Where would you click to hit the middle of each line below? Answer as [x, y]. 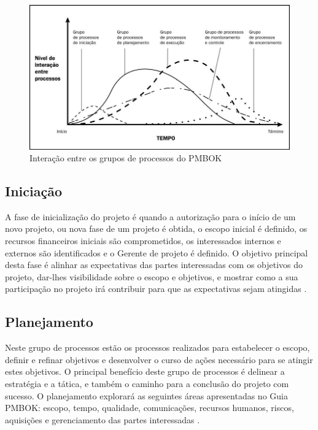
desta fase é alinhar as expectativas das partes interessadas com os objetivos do [154, 265]
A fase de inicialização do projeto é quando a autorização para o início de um [150, 216]
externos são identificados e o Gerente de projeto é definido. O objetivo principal [157, 252]
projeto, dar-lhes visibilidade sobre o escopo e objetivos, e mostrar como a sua [152, 276]
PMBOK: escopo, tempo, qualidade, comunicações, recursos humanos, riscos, [149, 408]
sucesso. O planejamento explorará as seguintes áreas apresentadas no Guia [146, 395]
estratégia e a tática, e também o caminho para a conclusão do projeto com [147, 384]
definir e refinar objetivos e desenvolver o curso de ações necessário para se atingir [159, 359]
